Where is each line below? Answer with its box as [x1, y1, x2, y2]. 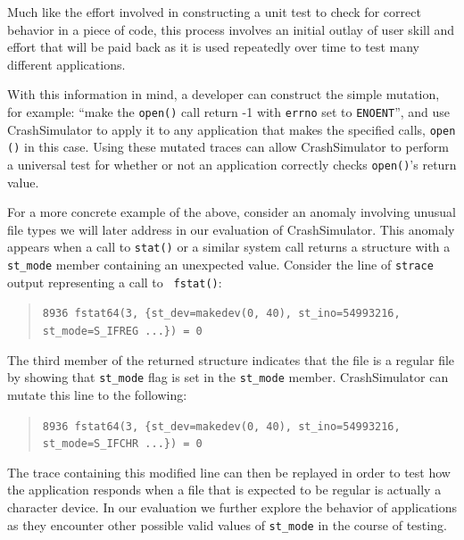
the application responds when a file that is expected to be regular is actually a [7, 480, 442, 499]
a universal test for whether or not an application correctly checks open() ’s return [7, 154, 457, 173]
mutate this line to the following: [7, 385, 187, 403]
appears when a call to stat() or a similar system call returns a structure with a [7, 237, 451, 256]
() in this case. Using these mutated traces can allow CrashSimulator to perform [7, 137, 449, 156]
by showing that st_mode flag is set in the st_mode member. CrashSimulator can [7, 368, 449, 386]
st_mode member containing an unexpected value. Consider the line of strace [7, 255, 434, 274]
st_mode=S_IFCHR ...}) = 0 [42, 437, 203, 451]
